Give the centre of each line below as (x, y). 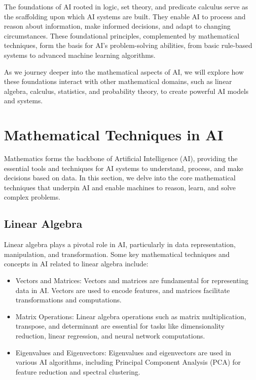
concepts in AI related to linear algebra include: (76, 264)
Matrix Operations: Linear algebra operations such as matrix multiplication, (131, 316)
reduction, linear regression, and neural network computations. (110, 335)
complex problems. (32, 197)
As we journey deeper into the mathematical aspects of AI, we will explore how (124, 71)
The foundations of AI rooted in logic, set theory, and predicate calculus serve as (126, 6)
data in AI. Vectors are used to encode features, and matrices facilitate (123, 290)
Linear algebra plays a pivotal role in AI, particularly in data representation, (120, 244)
